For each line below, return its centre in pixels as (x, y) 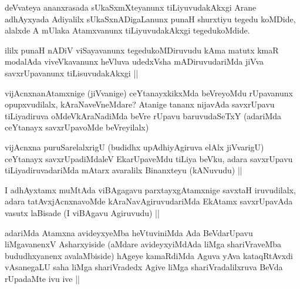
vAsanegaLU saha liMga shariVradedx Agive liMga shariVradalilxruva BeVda (144, 267)
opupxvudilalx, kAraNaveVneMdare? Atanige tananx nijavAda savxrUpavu (140, 104)
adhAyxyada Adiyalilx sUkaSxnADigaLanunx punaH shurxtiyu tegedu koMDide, (150, 19)
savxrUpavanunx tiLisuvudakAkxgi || (72, 73)
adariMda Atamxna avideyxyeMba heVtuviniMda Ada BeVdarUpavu (129, 232)
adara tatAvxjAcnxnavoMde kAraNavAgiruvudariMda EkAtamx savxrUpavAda (149, 201)
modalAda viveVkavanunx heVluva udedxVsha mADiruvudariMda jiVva (134, 61)
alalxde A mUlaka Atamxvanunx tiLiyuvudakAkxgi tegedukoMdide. (127, 30)
